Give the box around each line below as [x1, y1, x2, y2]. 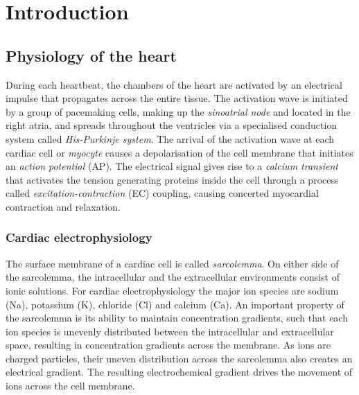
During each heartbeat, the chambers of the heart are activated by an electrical [6, 77, 342, 91]
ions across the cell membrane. [6, 378, 135, 393]
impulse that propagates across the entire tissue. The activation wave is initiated [6, 91, 348, 105]
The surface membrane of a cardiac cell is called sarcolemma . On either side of [6, 256, 339, 270]
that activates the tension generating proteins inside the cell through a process [6, 172, 339, 186]
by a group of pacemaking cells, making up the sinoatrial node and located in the [6, 104, 351, 119]
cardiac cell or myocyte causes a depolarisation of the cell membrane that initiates [6, 145, 353, 159]
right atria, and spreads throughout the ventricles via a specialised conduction [6, 118, 338, 132]
